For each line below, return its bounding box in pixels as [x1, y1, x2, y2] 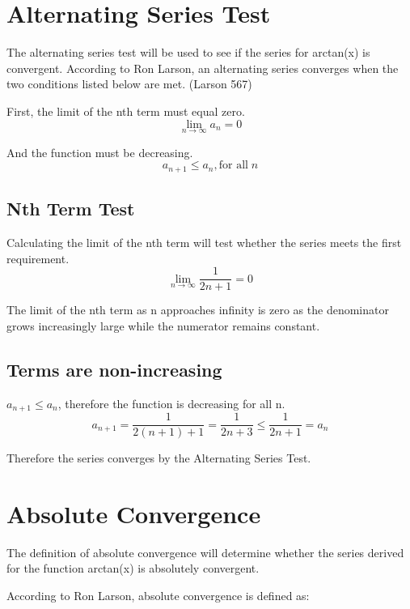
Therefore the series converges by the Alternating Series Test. [6, 449, 311, 466]
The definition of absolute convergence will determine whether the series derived [6, 543, 404, 560]
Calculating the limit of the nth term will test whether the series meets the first [6, 233, 402, 250]
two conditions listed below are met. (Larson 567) [6, 75, 252, 92]
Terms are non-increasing [6, 356, 222, 381]
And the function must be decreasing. [6, 143, 193, 160]
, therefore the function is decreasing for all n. [57, 394, 285, 411]
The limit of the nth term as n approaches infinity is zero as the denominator [6, 301, 389, 318]
